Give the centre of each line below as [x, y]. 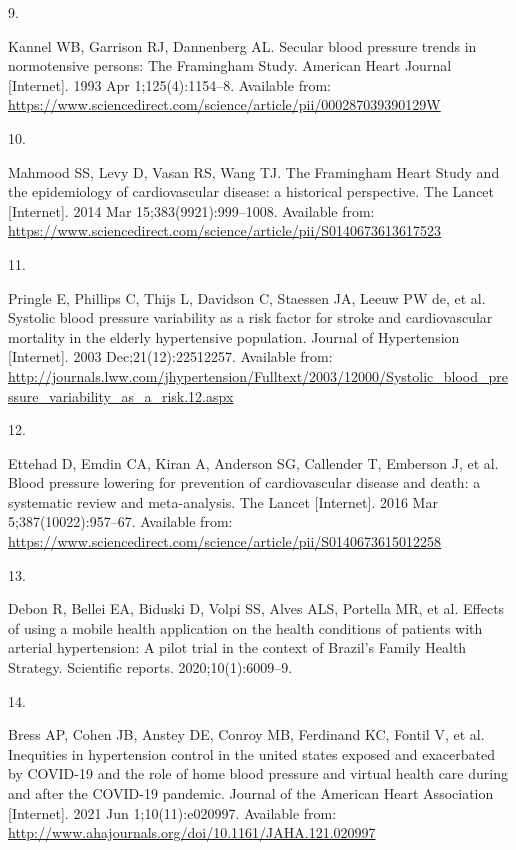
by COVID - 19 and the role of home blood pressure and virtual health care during [258, 773]
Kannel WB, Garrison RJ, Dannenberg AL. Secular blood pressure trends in [242, 45]
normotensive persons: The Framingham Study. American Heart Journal [230, 65]
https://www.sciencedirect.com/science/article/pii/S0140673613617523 [225, 230]
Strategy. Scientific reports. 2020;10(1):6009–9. [150, 667]
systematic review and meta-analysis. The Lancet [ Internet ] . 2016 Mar [223, 501]
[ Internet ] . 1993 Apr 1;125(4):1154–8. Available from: [169, 84]
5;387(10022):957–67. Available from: [120, 521]
